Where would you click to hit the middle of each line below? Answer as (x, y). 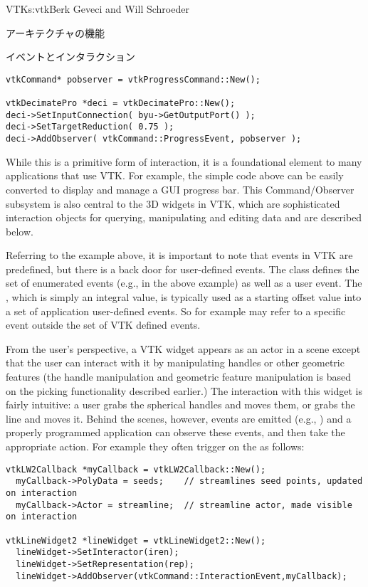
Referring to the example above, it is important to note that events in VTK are (179, 255)
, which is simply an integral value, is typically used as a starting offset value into (184, 297)
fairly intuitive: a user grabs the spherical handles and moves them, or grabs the (180, 404)
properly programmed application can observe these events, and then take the (175, 432)
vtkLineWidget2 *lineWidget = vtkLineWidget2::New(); (136, 540)
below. (20, 231)
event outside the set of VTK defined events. (103, 325)
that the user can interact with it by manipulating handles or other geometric (175, 363)
